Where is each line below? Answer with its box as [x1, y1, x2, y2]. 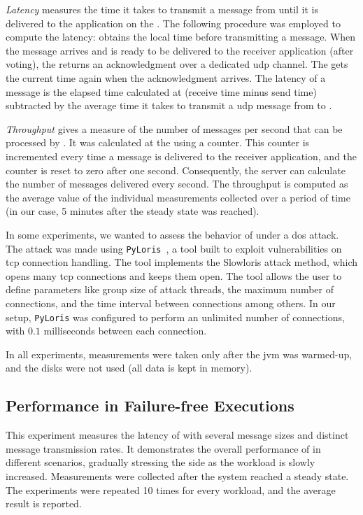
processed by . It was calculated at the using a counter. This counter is [6, 135, 310, 150]
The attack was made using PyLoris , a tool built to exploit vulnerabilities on [6, 241, 342, 255]
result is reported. [6, 496, 82, 511]
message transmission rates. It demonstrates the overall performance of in [6, 441, 321, 456]
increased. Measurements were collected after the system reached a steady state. [6, 468, 349, 483]
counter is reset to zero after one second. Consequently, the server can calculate [6, 162, 346, 177]
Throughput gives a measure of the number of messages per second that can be [6, 121, 343, 136]
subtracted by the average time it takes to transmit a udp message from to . [6, 98, 332, 113]
